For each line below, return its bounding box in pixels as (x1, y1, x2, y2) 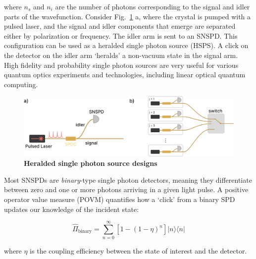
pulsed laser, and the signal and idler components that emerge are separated (4, 21, 236, 31)
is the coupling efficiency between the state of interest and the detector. (30, 246, 247, 256)
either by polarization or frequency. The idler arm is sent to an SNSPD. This (4, 30, 238, 41)
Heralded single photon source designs (24, 158, 157, 168)
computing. (4, 79, 38, 89)
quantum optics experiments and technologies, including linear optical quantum (4, 69, 246, 80)
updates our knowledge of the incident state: (4, 204, 139, 214)
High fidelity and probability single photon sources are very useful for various (4, 59, 239, 70)
